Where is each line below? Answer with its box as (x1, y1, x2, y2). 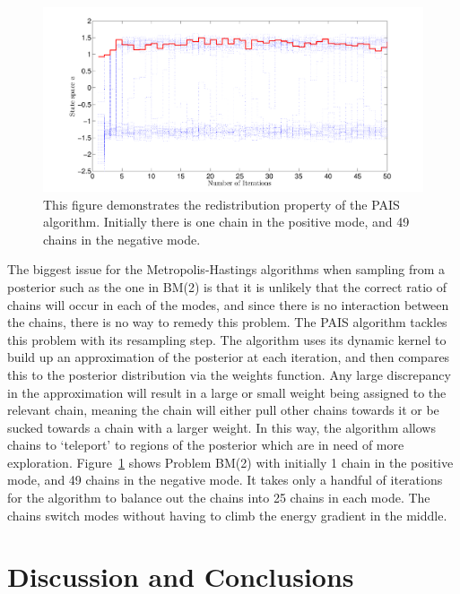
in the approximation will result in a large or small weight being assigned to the (7, 383, 447, 401)
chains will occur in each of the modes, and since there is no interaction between (7, 295, 449, 314)
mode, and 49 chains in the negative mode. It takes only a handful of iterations (7, 470, 443, 489)
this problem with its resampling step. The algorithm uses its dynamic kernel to (7, 330, 447, 349)
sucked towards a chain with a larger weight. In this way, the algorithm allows (7, 418, 436, 436)
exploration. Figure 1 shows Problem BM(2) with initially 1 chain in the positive (7, 452, 454, 471)
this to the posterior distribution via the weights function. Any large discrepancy (7, 365, 451, 383)
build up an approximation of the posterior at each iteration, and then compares (7, 348, 450, 366)
